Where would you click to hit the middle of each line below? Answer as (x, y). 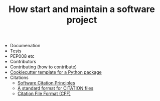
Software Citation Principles (46, 83)
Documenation (25, 46)
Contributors (23, 62)
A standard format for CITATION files (55, 88)
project (82, 20)
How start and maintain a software (82, 9)
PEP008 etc (22, 56)
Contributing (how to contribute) (43, 67)
